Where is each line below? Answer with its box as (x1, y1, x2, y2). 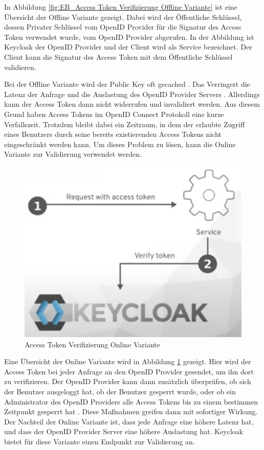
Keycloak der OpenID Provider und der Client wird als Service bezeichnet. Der (4, 41, 252, 52)
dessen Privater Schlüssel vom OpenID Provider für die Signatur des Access (4, 21, 241, 32)
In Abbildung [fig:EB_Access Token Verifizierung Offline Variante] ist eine (4, 2, 237, 12)
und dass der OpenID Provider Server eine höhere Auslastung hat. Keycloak (4, 426, 244, 437)
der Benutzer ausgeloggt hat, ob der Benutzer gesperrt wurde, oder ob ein (4, 386, 236, 397)
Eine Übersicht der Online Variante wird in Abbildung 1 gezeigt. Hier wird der (4, 356, 251, 367)
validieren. (4, 61, 36, 72)
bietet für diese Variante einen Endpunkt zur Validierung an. (4, 436, 195, 446)
